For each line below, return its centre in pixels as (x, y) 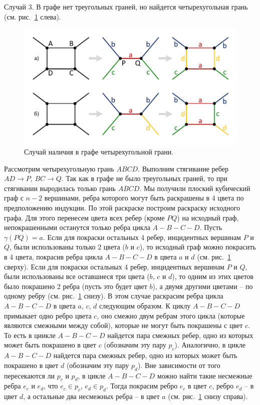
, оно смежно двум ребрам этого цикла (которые (171, 315)
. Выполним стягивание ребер (183, 168)
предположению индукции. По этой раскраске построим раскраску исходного (122, 207)
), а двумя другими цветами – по (203, 286)
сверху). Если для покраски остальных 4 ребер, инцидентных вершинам (114, 266)
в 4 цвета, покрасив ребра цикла (53, 256)
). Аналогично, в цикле (210, 345)
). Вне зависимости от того (179, 365)
